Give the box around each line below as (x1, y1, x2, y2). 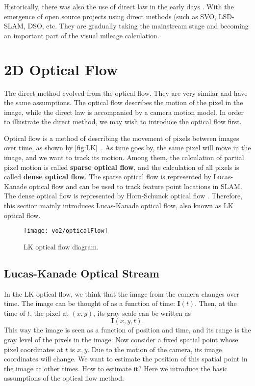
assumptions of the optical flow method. (4, 373, 124, 383)
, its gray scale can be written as (93, 307, 191, 318)
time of (4, 307, 25, 318)
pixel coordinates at (4, 344, 63, 354)
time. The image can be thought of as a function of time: (4, 298, 175, 308)
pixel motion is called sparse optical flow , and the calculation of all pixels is (4, 162, 239, 172)
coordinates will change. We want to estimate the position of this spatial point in (4, 354, 248, 364)
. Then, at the (195, 298, 237, 308)
